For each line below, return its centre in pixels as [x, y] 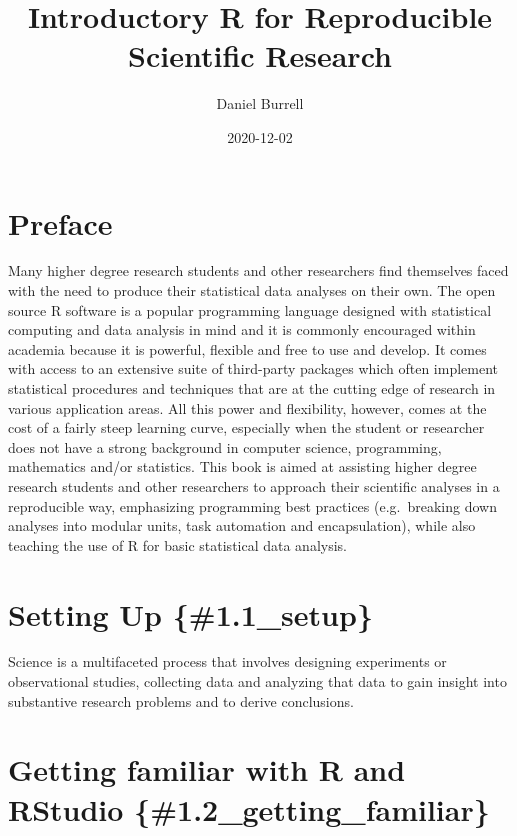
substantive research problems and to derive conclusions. [181, 700]
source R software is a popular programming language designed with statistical [250, 309]
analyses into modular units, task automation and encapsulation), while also [242, 525]
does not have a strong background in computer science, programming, [225, 446]
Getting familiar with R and [207, 769]
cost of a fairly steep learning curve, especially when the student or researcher [246, 427]
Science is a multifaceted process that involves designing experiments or [227, 661]
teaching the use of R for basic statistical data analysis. [178, 544]
